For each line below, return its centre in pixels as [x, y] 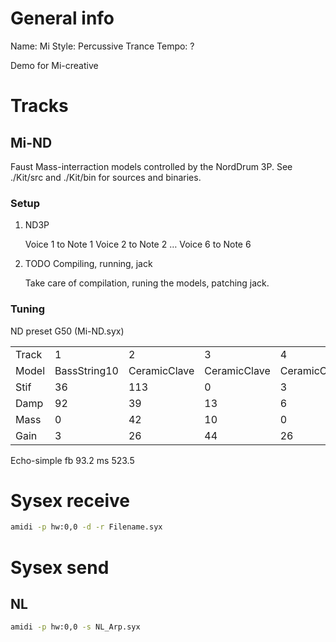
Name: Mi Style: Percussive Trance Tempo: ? [102, 46]
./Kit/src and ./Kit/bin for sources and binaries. [106, 177]
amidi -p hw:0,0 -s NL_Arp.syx [75, 627]
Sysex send [60, 567]
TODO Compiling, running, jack [88, 264]
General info [62, 18]
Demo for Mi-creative [54, 65]
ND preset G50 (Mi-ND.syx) [67, 331]
